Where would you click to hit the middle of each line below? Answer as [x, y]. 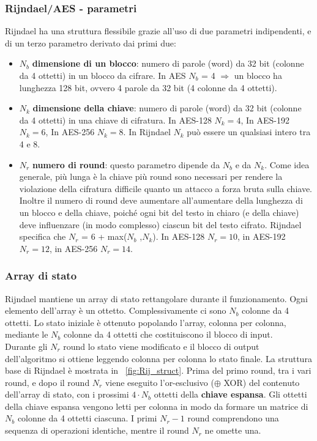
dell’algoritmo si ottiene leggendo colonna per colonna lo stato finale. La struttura [158, 358]
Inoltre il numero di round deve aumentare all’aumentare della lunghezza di [161, 200]
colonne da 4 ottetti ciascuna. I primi [87, 418]
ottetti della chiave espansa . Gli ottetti [230, 394]
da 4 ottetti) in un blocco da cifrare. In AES [103, 75]
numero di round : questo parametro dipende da [126, 164]
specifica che [43, 236]
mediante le [27, 334]
